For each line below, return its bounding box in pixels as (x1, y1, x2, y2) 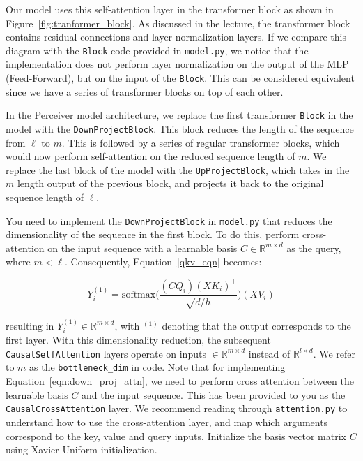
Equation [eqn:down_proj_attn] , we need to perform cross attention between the (6, 374, 354, 388)
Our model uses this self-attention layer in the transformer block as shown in (6, 2, 334, 16)
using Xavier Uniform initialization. (6, 442, 157, 457)
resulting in (6, 318, 54, 332)
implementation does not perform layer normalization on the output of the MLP (6, 57, 349, 71)
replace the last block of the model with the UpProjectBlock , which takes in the (6, 162, 350, 177)
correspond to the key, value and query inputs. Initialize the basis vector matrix (6, 428, 346, 443)
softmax (121, 290, 156, 300)
